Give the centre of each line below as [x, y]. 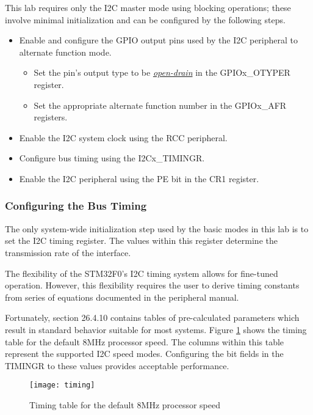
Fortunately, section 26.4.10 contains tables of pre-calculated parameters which [152, 318]
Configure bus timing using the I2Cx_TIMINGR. [112, 158]
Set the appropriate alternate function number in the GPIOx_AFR [160, 105]
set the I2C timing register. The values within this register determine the [141, 241]
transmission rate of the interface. [68, 252]
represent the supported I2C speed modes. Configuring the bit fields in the [144, 354]
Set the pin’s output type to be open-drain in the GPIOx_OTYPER [162, 72]
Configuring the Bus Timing [76, 206]
